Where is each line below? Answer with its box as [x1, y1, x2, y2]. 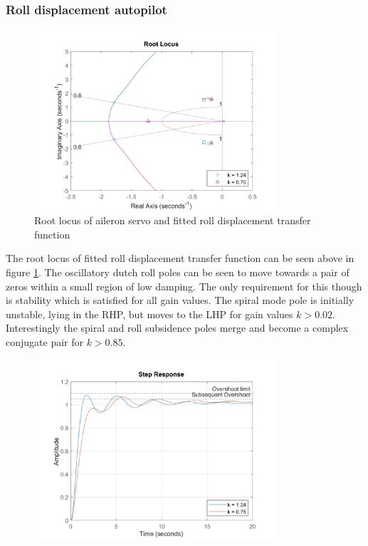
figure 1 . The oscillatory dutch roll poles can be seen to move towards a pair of [6, 264, 349, 279]
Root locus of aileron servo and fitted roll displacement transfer [34, 213, 311, 228]
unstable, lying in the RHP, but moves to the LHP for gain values [6, 306, 293, 321]
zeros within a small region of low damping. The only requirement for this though [6, 278, 362, 293]
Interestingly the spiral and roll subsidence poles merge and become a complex [6, 320, 349, 335]
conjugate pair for [6, 334, 83, 349]
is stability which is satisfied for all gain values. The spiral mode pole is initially [6, 293, 354, 308]
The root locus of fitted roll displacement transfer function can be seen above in [6, 251, 354, 266]
